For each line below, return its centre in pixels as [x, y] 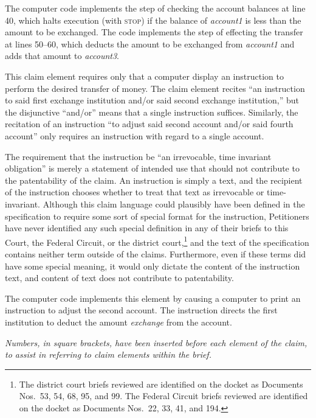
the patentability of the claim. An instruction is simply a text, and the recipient [154, 180]
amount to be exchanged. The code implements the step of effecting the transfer [154, 32]
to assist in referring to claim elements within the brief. [108, 354]
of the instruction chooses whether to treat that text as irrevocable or [135, 192]
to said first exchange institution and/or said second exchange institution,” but [152, 100]
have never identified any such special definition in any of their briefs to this [147, 228]
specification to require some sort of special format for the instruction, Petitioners [157, 216]
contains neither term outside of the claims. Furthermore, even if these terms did [156, 253]
